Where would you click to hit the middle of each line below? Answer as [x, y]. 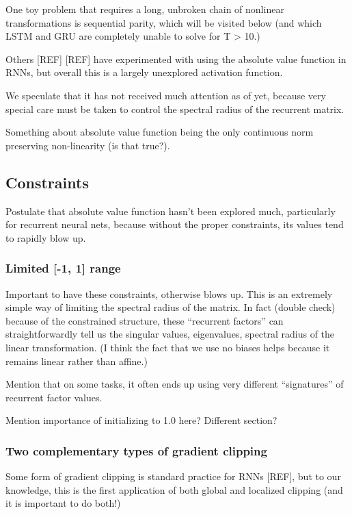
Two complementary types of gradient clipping [136, 450]
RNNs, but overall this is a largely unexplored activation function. [144, 72]
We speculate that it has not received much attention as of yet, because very [166, 95]
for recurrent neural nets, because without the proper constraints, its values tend [175, 224]
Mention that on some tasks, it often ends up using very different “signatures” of [175, 384]
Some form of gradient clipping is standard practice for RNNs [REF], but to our [173, 476]
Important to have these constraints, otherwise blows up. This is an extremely [169, 293]
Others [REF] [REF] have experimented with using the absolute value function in [176, 59]
